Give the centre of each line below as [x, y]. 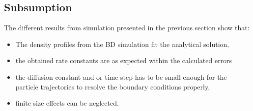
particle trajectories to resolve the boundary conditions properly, [113, 86]
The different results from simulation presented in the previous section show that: [127, 28]
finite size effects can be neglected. [67, 103]
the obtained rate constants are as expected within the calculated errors [124, 60]
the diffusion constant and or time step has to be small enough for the [121, 77]
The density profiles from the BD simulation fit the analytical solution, [122, 44]
